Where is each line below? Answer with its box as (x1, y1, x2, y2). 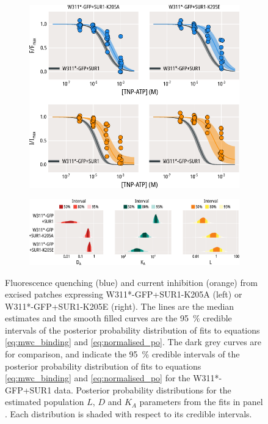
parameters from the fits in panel (139, 395, 263, 408)
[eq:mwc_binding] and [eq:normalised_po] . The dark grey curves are (5, 335, 262, 348)
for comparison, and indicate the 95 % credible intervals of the (5, 348, 240, 360)
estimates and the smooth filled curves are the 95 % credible (5, 312, 232, 324)
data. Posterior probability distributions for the (54, 383, 231, 396)
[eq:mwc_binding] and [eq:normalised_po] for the (5, 371, 190, 384)
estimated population (5, 395, 84, 408)
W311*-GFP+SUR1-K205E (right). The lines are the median (5, 299, 234, 312)
